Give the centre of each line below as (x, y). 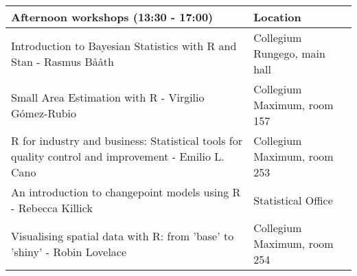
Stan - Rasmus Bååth (62, 61)
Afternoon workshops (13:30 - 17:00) (112, 17)
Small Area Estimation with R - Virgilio (108, 97)
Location (277, 17)
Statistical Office (293, 200)
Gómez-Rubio (44, 113)
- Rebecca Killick (52, 208)
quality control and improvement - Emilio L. (118, 156)
